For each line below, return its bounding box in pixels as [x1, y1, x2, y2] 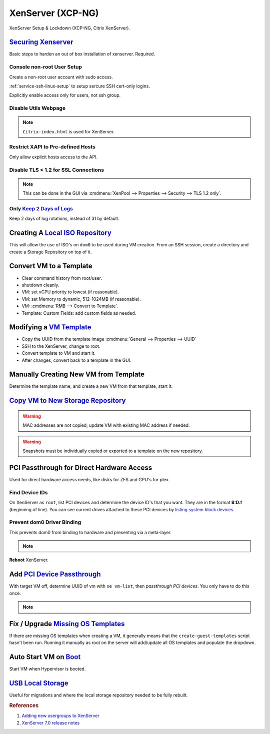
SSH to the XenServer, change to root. [21, 343, 100, 349]
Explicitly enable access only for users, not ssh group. [9, 92, 121, 98]
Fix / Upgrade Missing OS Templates [9, 620, 125, 628]
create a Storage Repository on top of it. [9, 249, 92, 255]
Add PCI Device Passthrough [9, 570, 101, 579]
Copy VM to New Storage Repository [9, 396, 126, 405]
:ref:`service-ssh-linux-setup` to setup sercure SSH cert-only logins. [9, 83, 150, 89]
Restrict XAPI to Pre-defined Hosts [9, 143, 96, 150]
